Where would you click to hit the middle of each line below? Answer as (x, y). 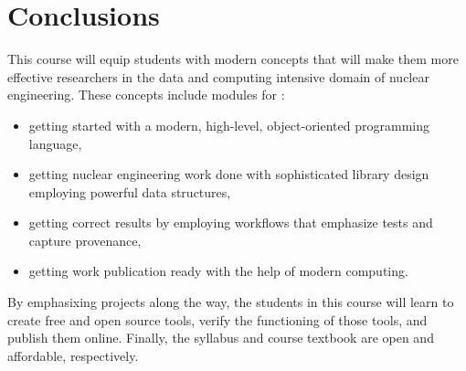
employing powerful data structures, (130, 191)
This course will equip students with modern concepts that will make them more (233, 59)
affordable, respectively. (73, 355)
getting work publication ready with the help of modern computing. (218, 271)
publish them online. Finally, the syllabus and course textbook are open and (221, 338)
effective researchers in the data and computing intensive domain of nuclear (218, 76)
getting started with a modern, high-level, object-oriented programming (229, 125)
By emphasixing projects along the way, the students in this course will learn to (231, 302)
